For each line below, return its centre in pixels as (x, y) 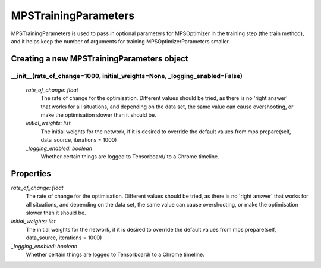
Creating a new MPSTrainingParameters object (100, 59)
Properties (31, 174)
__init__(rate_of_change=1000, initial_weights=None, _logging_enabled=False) (127, 76)
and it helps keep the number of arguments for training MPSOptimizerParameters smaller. (120, 41)
